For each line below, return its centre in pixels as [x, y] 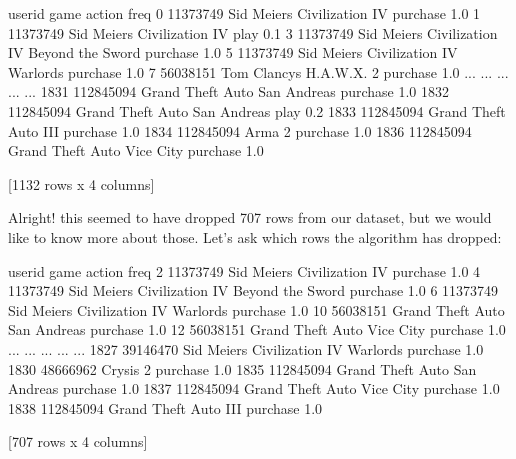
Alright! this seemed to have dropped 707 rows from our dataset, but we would [250, 217]
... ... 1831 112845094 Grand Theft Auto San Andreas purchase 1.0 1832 [228, 91]
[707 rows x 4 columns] [78, 441]
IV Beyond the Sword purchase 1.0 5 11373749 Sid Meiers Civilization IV [233, 52]
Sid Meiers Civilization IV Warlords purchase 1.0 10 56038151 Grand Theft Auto [256, 309]
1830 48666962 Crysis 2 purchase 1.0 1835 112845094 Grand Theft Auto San [242, 368]
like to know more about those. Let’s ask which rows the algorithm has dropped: [255, 236]
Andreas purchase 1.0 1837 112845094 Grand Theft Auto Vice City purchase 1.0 [254, 388]
